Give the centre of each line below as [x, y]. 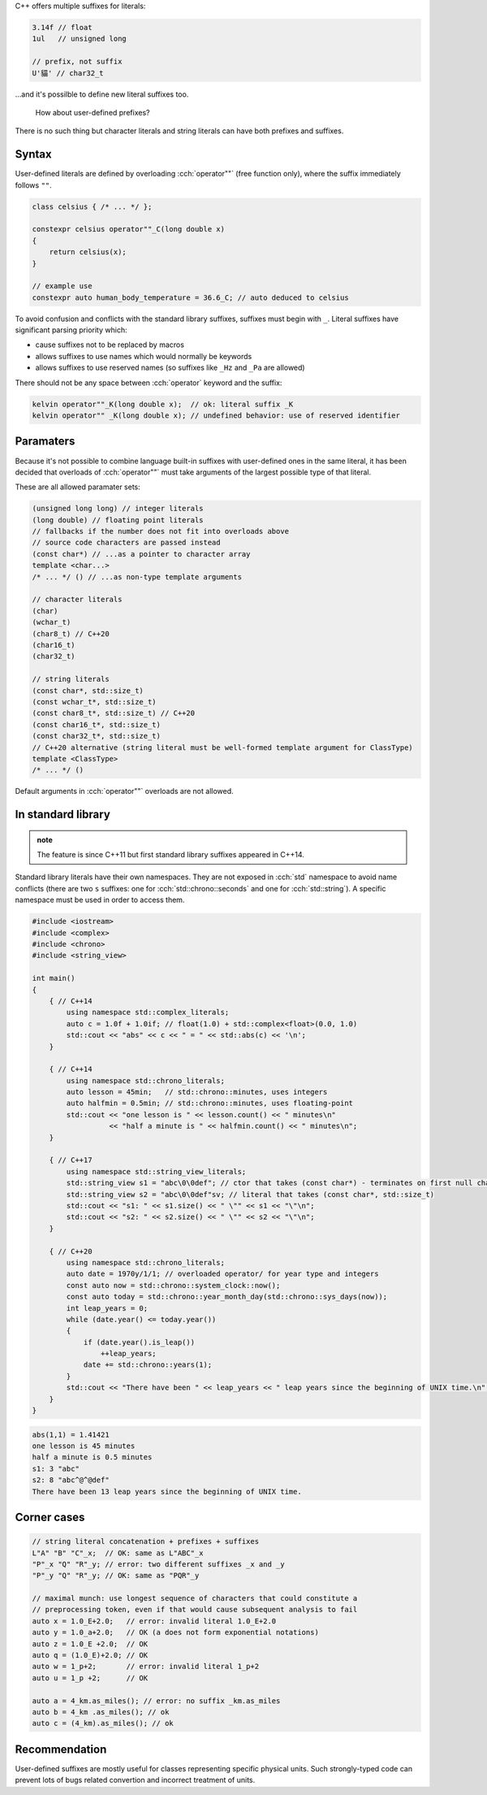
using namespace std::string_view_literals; [156, 1171]
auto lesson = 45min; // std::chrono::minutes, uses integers [197, 1092]
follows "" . [33, 185]
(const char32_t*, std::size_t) [97, 736]
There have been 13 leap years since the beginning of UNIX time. [167, 1491]
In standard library [63, 815]
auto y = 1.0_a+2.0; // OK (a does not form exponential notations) [176, 1632]
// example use [62, 286]
